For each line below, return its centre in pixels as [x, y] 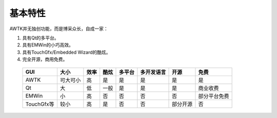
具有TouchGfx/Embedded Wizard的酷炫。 [66, 52]
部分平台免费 [214, 96]
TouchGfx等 [40, 104]
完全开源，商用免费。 [45, 59]
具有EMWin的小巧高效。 [48, 45]
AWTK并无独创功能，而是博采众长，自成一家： [59, 29]
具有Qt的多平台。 [41, 38]
